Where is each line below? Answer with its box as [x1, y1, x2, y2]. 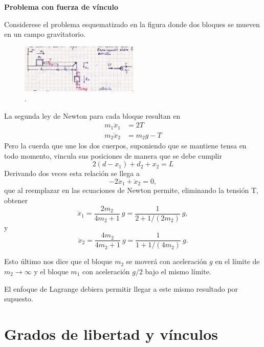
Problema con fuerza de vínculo [4, 2, 119, 12]
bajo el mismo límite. [145, 266, 211, 276]
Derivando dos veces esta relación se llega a [4, 168, 140, 179]
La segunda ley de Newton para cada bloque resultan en [4, 110, 181, 121]
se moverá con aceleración [126, 256, 207, 267]
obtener [4, 195, 28, 206]
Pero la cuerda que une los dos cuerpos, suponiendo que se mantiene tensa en [4, 140, 247, 151]
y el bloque [34, 266, 69, 276]
